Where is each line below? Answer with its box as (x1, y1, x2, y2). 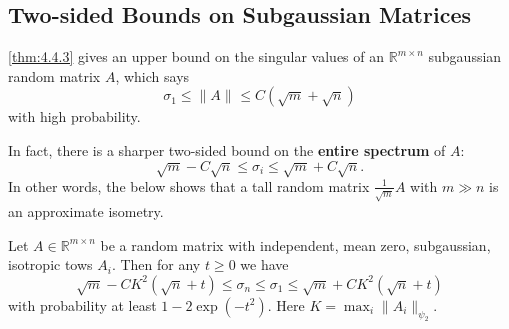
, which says (115, 65, 190, 86)
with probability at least (8, 294, 157, 315)
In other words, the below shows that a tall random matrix (8, 175, 370, 196)
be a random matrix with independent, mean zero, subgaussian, (100, 234, 491, 255)
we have (240, 254, 289, 275)
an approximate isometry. (8, 200, 164, 221)
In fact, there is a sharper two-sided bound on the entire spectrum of (8, 139, 446, 160)
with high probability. (8, 106, 141, 127)
